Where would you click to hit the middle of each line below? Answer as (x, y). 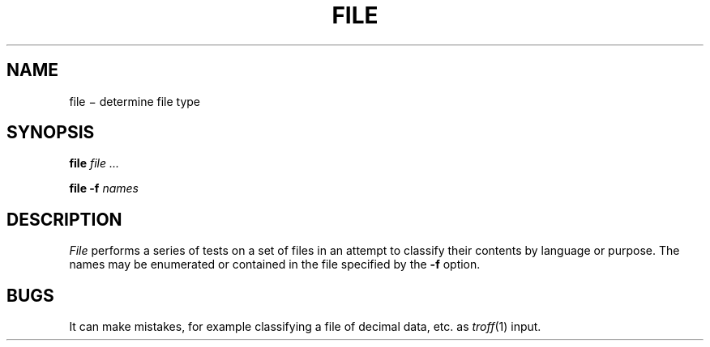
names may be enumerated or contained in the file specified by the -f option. (275, 264)
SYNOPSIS (51, 133)
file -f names (104, 188)
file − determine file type (135, 101)
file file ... (94, 163)
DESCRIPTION (64, 219)
